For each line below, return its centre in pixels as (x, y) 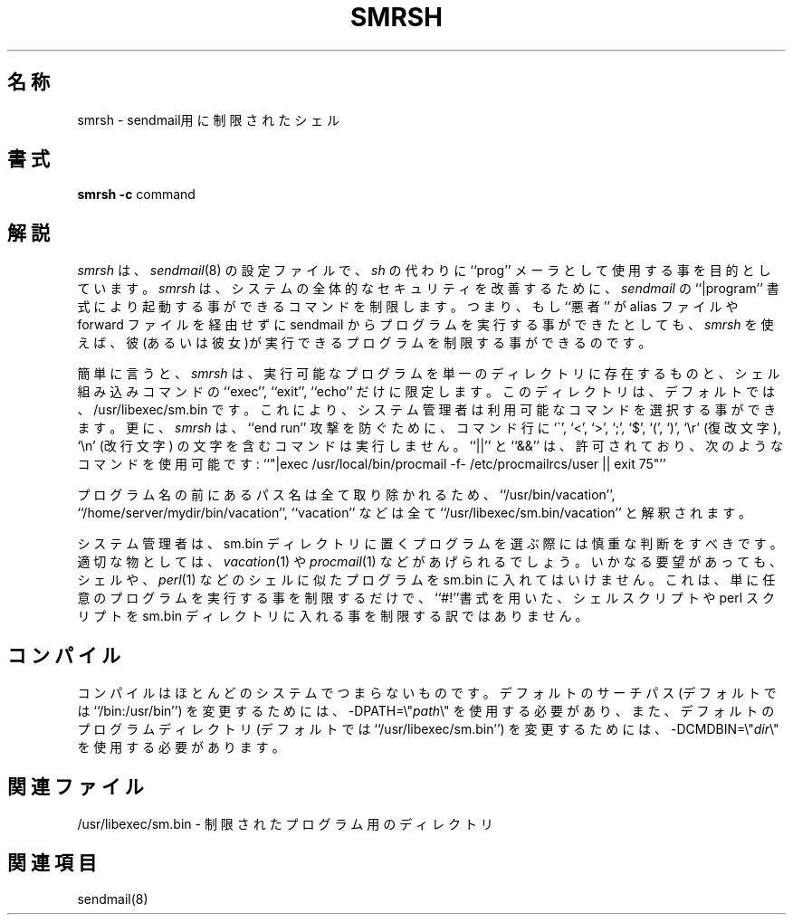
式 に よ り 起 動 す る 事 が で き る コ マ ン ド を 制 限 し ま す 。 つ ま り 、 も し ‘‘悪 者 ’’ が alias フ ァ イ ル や (408, 307)
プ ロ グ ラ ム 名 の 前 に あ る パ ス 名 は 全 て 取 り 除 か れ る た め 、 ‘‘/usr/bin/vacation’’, (346, 495)
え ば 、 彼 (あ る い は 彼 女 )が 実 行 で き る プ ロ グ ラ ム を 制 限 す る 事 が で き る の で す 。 (364, 343)
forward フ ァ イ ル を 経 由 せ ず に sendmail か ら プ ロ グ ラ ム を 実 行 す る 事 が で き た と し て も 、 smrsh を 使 (425, 325)
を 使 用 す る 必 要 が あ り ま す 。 (181, 747)
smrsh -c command (136, 195)
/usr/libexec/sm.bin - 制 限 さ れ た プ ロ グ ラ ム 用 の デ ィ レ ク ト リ (285, 823)
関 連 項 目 (52, 863)
